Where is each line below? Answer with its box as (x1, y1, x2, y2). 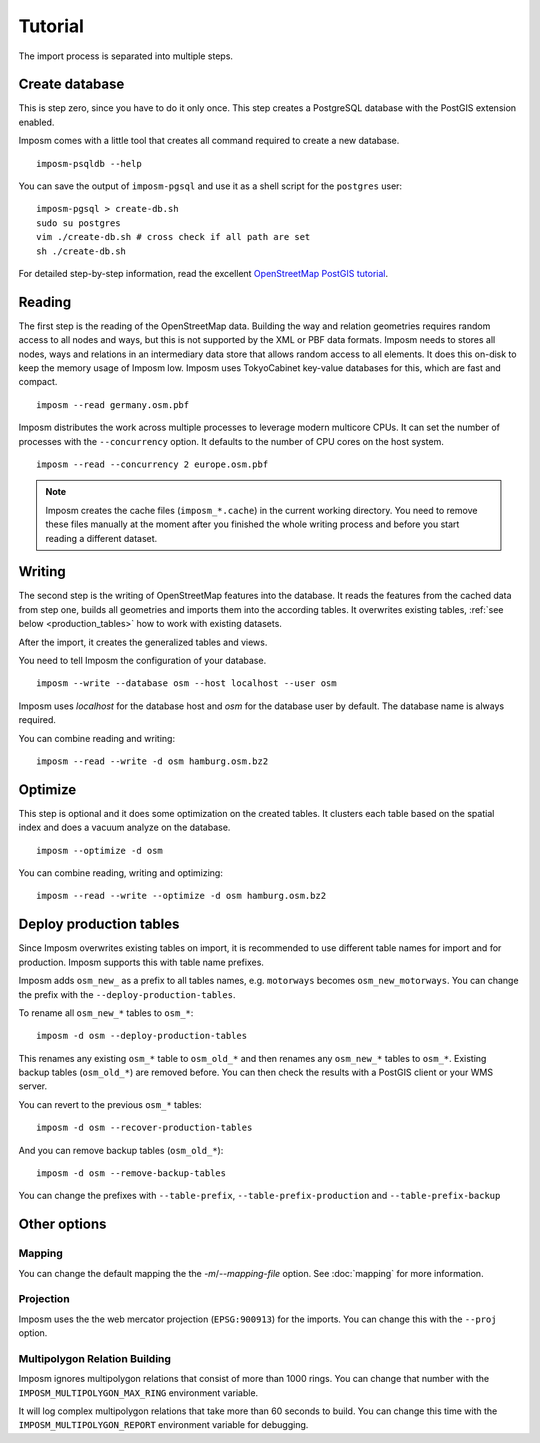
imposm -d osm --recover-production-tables (36, 1122, 253, 1134)
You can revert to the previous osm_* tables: (18, 1098, 202, 1110)
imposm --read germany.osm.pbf (36, 399, 190, 410)
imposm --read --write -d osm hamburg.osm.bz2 (36, 755, 269, 767)
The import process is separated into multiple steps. (18, 50, 234, 62)
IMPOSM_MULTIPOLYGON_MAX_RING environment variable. (18, 1386, 259, 1399)
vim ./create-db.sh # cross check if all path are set (36, 231, 311, 243)
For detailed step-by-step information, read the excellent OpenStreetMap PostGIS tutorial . (18, 267, 389, 279)
